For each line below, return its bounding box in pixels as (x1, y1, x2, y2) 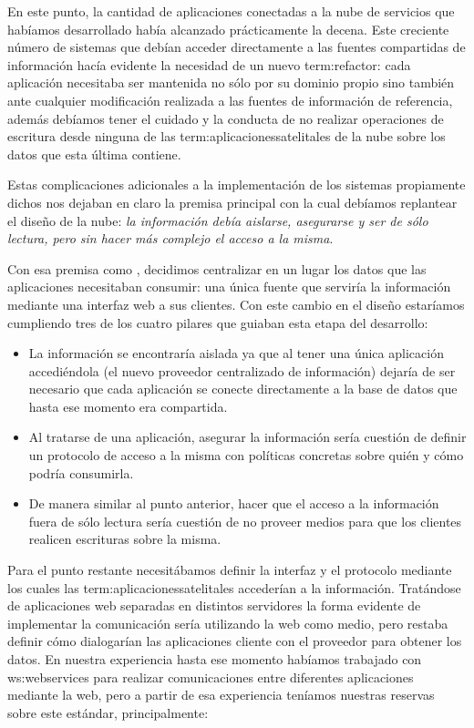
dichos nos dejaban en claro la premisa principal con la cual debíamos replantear (7, 192, 458, 211)
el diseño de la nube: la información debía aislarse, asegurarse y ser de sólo (7, 210, 428, 230)
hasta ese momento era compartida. (28, 396, 228, 415)
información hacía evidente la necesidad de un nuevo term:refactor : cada (7, 55, 411, 74)
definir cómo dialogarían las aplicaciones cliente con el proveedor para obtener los (7, 631, 462, 651)
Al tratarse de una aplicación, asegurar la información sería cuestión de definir (28, 427, 467, 446)
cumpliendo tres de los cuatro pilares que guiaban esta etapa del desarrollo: (7, 313, 428, 332)
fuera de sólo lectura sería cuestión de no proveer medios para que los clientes (28, 511, 462, 530)
